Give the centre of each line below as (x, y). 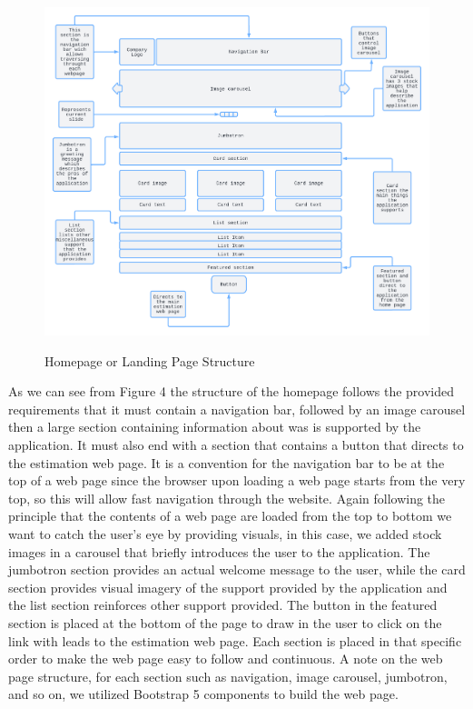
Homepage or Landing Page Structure (150, 360)
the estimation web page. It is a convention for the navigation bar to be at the (227, 462)
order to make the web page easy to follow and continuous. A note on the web (226, 659)
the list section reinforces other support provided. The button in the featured (223, 605)
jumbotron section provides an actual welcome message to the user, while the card (237, 569)
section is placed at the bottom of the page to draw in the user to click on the (225, 622)
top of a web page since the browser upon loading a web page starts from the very (237, 480)
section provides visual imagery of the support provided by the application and (228, 587)
